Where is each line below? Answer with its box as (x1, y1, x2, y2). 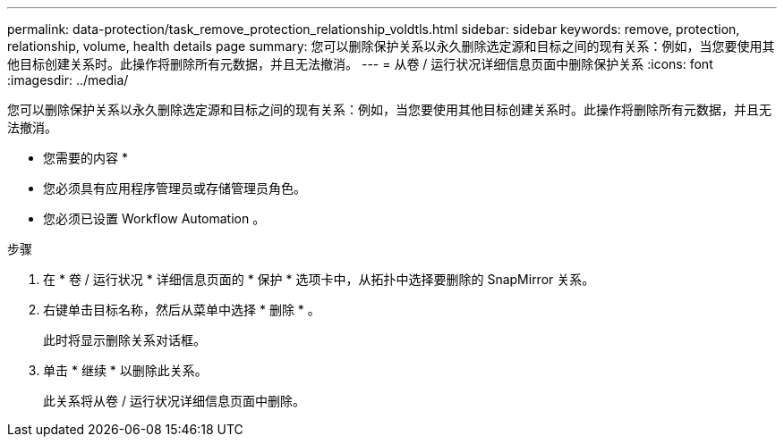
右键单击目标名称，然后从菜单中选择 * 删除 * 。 (43, 302, 320, 317)
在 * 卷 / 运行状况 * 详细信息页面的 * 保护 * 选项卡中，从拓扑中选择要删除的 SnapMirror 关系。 (43, 272, 595, 287)
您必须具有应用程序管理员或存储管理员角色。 (43, 180, 306, 196)
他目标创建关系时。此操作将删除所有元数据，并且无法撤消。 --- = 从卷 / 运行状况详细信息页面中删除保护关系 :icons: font (7, 56, 713, 71)
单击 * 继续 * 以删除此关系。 (43, 363, 208, 378)
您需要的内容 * (43, 150, 128, 165)
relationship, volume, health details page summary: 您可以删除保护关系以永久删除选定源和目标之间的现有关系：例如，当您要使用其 (7, 38, 775, 54)
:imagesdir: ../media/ (7, 72, 129, 88)
